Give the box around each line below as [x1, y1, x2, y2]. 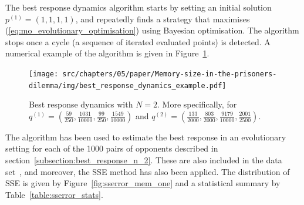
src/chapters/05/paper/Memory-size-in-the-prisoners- [62, 69, 277, 78]
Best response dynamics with [29, 98, 133, 110]
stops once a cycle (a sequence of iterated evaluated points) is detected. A [5, 35, 271, 48]
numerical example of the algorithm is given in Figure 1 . [5, 47, 210, 59]
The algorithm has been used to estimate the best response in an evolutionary [5, 130, 286, 143]
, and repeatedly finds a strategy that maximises [75, 12, 250, 25]
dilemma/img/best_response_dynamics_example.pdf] [29, 81, 227, 90]
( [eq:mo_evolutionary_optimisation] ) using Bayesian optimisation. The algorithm [5, 24, 299, 36]
